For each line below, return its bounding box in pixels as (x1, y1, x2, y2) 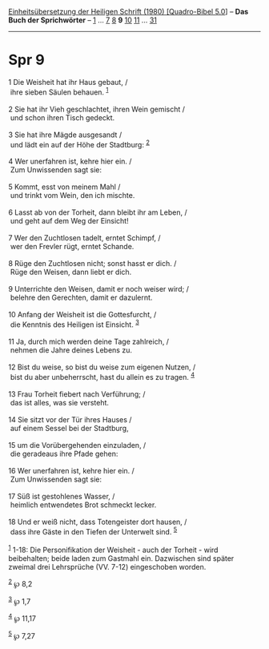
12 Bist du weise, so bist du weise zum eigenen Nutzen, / (8, 362, 196, 372)
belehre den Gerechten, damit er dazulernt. (10, 292, 153, 303)
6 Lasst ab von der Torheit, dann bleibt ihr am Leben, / (8, 208, 187, 217)
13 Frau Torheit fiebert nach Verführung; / (8, 389, 146, 399)
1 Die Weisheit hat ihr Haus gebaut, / (8, 77, 128, 87)
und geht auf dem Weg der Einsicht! (10, 216, 130, 226)
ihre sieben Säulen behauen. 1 (10, 86, 109, 97)
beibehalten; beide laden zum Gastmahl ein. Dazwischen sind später (8, 553, 235, 563)
